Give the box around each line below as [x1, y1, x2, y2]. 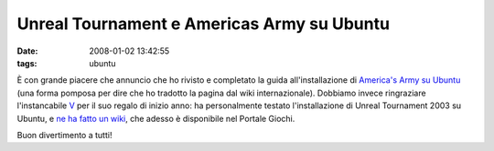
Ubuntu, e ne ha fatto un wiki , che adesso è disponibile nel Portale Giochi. [16, 113, 295, 124]
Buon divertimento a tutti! [16, 129, 113, 140]
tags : [16, 57, 38, 68]
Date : [16, 45, 38, 56]
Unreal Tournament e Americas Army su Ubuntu [16, 14, 391, 34]
